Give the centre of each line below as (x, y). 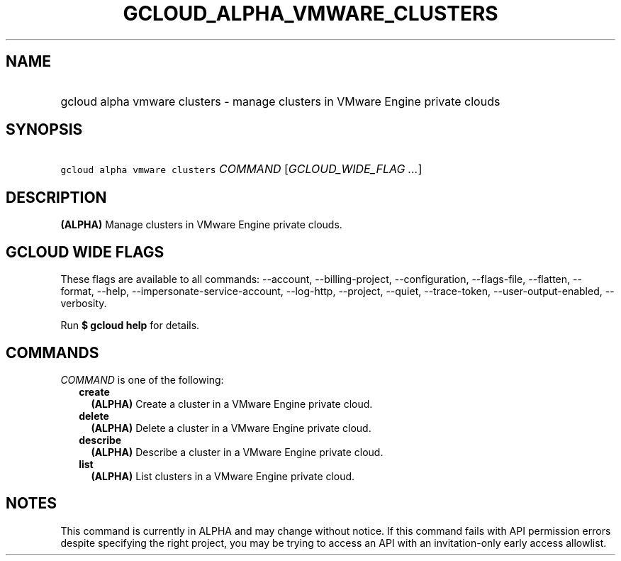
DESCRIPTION (56, 197)
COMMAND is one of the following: (142, 379)
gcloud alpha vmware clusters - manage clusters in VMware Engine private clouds (280, 101)
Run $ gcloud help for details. (130, 326)
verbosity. (84, 304)
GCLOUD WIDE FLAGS (85, 252)
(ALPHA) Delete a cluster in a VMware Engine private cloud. (231, 428)
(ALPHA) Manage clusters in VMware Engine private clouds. (201, 225)
